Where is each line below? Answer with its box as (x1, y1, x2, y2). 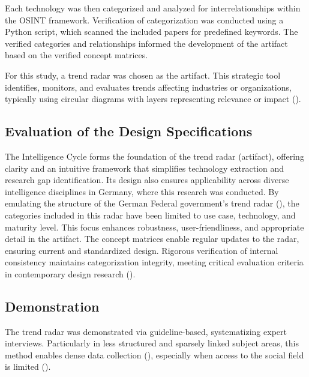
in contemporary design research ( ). (5, 267, 136, 280)
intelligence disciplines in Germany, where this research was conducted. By (5, 185, 279, 198)
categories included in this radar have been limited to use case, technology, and (5, 208, 296, 221)
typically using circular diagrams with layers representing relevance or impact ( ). (5, 92, 301, 105)
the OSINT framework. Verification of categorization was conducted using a (5, 13, 284, 26)
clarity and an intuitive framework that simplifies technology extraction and (5, 161, 284, 174)
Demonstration (5, 297, 100, 315)
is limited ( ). (5, 360, 51, 373)
